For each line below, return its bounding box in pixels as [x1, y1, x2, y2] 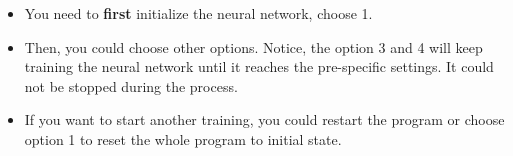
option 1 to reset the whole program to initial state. [24, 128, 342, 149]
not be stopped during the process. [24, 75, 238, 96]
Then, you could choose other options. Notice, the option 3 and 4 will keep [24, 36, 483, 57]
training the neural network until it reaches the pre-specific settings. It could [24, 56, 494, 77]
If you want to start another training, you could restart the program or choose [24, 109, 505, 130]
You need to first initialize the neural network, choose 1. [24, 3, 373, 23]
